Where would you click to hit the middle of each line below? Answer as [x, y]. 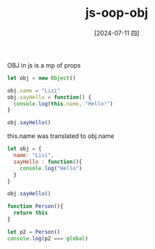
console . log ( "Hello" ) [51, 168]
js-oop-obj [117, 13]
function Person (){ [35, 206]
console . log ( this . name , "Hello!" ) [63, 104]
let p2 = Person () [34, 232]
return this [31, 213]
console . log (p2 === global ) [48, 239]
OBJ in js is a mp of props [44, 65]
